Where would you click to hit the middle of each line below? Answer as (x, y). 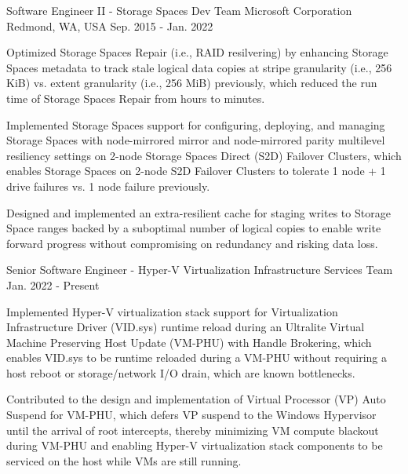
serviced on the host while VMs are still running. (124, 460)
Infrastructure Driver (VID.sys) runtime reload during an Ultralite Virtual (186, 327)
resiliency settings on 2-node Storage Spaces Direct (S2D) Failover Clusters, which (204, 155)
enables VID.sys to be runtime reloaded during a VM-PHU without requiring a (197, 357)
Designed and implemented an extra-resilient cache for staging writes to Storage (199, 212)
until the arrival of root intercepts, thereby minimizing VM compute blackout (193, 430)
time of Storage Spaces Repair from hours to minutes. (136, 98)
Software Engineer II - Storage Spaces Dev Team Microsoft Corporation (179, 10)
